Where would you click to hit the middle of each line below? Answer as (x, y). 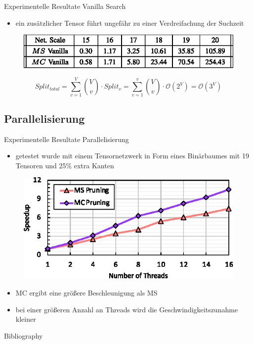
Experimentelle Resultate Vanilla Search (65, 6)
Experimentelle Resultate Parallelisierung (66, 139)
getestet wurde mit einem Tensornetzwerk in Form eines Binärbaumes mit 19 (132, 156)
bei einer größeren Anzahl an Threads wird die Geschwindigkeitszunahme (127, 309)
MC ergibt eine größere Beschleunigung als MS (86, 292)
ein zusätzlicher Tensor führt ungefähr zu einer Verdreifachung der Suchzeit (130, 23)
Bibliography (23, 335)
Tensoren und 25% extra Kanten (65, 165)
